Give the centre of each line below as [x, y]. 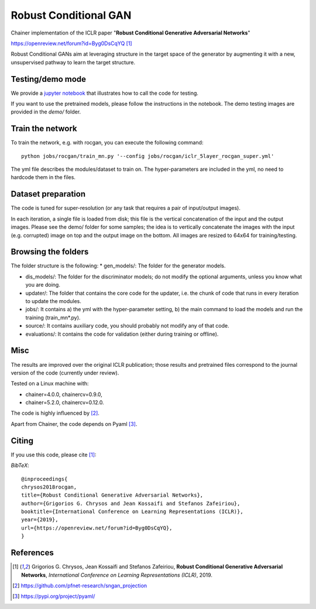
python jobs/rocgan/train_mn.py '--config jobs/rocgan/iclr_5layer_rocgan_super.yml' [148, 156]
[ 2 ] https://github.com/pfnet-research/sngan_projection [80, 586]
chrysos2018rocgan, [49, 487]
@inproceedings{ [44, 479]
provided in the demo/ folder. [46, 112]
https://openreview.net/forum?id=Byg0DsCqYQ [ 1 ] [71, 43]
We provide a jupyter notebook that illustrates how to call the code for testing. [105, 93]
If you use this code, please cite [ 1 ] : [54, 455]
